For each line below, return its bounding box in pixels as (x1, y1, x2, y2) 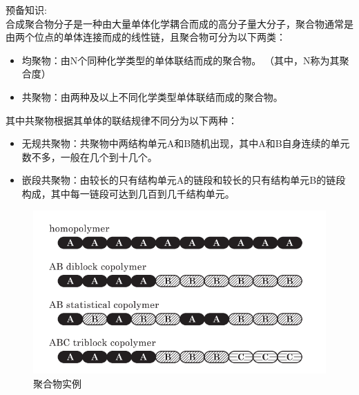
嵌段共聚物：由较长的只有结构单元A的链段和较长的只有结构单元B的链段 (21, 173, 346, 187)
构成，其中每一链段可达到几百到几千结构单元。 (21, 186, 235, 200)
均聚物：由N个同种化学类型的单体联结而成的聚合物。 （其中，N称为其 (21, 52, 340, 67)
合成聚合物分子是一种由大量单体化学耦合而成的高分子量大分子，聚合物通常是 (6, 16, 353, 30)
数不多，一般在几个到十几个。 (21, 149, 157, 164)
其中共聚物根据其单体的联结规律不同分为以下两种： (6, 113, 237, 127)
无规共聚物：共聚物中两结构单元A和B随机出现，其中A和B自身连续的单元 (21, 136, 350, 151)
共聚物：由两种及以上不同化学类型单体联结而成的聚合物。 (21, 89, 283, 104)
